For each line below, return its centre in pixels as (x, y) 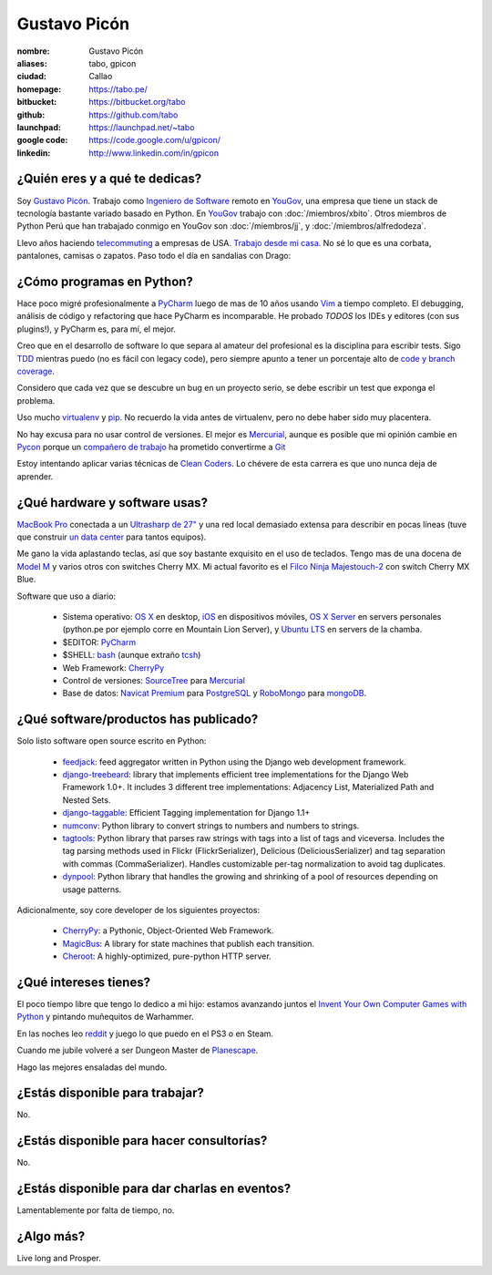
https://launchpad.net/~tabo (142, 127)
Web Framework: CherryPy (113, 668)
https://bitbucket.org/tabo (137, 102)
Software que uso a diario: (67, 596)
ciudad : (32, 77)
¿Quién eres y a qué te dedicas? (109, 179)
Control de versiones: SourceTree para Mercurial (154, 680)
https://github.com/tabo (133, 115)
